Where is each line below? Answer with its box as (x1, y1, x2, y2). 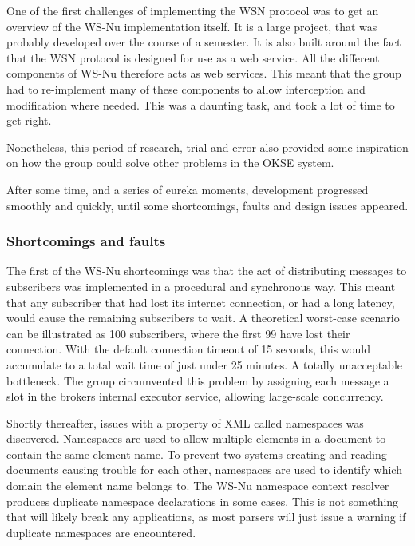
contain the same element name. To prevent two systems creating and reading (6, 445, 387, 462)
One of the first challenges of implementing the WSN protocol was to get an (6, 2, 379, 18)
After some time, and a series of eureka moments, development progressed (6, 181, 369, 197)
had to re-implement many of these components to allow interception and (6, 80, 366, 97)
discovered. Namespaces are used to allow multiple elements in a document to (6, 430, 386, 447)
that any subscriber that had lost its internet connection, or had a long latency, (6, 293, 395, 310)
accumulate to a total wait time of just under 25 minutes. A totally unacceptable (6, 356, 403, 373)
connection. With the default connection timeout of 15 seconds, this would (6, 341, 371, 357)
